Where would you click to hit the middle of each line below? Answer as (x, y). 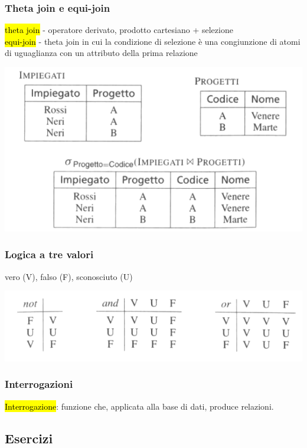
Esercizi (29, 438)
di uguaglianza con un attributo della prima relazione (101, 53)
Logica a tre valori (49, 254)
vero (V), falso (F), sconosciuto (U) (69, 276)
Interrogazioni (39, 384)
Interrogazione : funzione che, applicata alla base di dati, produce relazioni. (139, 406)
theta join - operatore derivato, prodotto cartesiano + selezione (119, 30)
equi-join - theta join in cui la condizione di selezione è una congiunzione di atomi (153, 41)
